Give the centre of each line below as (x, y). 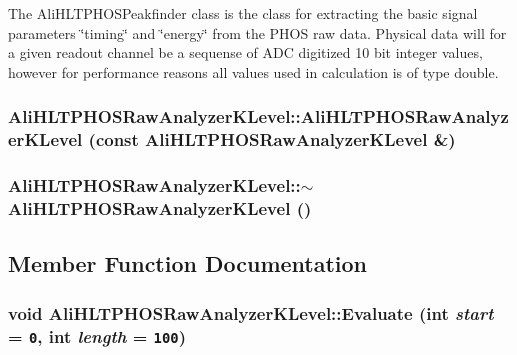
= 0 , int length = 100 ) (97, 335)
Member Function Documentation (188, 263)
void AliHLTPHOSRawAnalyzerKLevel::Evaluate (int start (251, 312)
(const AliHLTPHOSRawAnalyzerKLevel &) (272, 139)
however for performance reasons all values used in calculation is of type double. (253, 71)
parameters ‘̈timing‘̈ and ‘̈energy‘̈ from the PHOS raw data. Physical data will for (257, 32)
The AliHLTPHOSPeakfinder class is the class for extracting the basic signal (243, 13)
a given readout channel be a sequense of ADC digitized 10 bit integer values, (245, 52)
